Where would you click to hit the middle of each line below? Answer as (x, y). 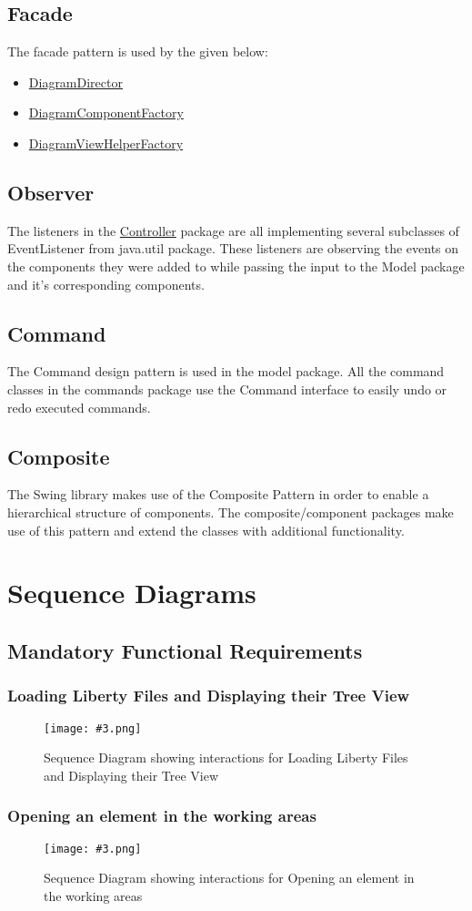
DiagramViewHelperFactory (106, 143)
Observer (51, 192)
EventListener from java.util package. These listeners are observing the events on (233, 248)
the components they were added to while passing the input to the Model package (236, 266)
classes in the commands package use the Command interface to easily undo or (227, 389)
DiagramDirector (75, 82)
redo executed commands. (79, 407)
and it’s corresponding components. (106, 284)
